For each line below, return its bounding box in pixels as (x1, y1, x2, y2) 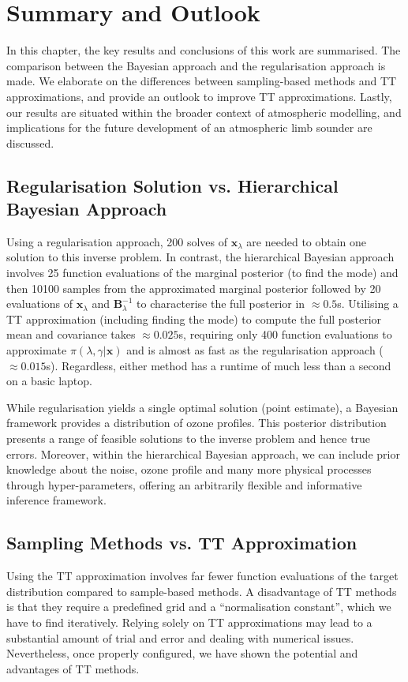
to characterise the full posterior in (137, 295, 305, 312)
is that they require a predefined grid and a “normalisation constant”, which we (6, 598, 391, 615)
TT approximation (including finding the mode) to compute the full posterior (6, 310, 382, 327)
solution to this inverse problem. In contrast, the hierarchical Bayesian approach (6, 249, 395, 265)
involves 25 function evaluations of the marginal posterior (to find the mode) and (6, 264, 399, 281)
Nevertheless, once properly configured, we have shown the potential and (6, 645, 358, 661)
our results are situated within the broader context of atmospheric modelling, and (6, 103, 402, 120)
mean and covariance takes (6, 326, 136, 343)
